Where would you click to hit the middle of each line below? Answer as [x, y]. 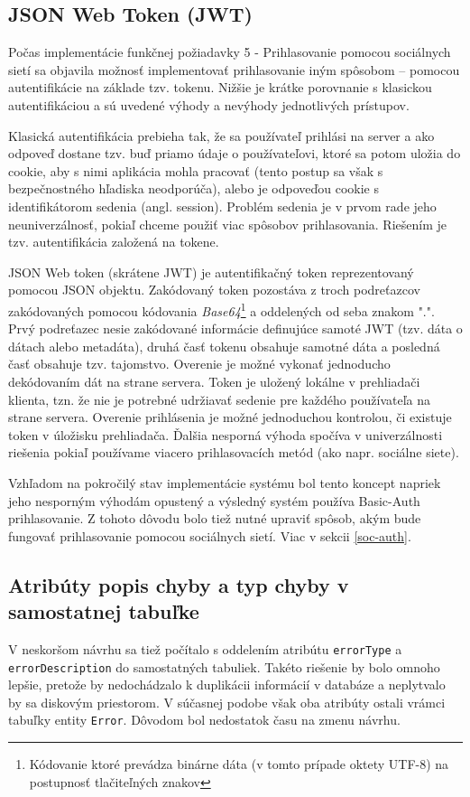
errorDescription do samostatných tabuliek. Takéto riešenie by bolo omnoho [224, 666]
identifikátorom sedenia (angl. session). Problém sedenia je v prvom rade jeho [222, 206]
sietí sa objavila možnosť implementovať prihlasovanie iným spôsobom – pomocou [234, 69]
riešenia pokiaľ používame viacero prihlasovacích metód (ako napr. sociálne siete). [234, 452]
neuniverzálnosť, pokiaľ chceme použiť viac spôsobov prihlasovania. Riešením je [227, 224]
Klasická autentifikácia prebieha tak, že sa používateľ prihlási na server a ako [221, 135]
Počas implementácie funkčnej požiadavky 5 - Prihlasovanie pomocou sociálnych [230, 52]
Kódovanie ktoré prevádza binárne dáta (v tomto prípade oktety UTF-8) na [239, 764]
